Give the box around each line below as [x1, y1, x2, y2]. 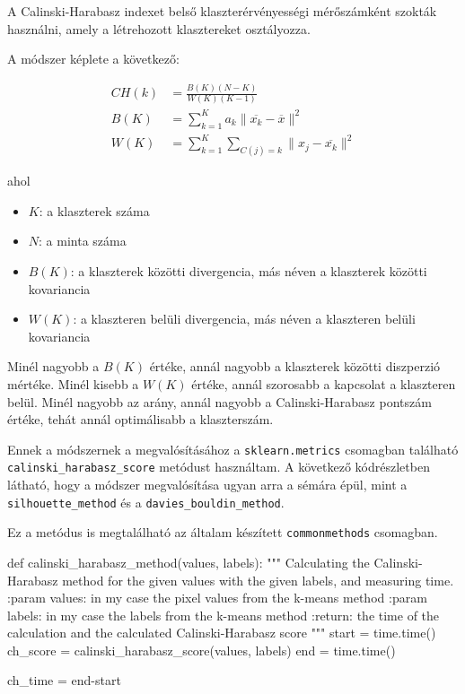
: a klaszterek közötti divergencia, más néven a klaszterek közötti [70, 261, 427, 280]
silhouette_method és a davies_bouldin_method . [7, 492, 285, 511]
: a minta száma [39, 231, 127, 250]
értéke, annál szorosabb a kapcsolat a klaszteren [191, 374, 456, 393]
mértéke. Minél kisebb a [7, 374, 139, 393]
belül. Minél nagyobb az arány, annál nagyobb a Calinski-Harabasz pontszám [7, 392, 432, 411]
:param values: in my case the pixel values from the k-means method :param [7, 588, 427, 607]
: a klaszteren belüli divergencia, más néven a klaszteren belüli [73, 309, 416, 328]
